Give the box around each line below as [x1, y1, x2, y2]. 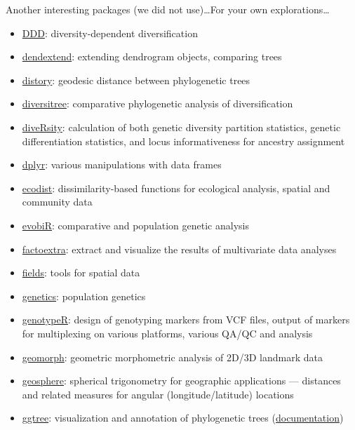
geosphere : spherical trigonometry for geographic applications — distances [22, 373, 341, 388]
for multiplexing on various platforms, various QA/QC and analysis [22, 325, 313, 340]
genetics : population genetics [22, 288, 146, 303]
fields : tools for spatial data [22, 265, 140, 280]
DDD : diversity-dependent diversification [22, 25, 198, 40]
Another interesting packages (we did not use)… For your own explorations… [6, 2, 330, 16]
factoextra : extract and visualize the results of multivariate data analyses [22, 241, 337, 256]
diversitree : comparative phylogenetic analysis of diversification [22, 96, 293, 111]
